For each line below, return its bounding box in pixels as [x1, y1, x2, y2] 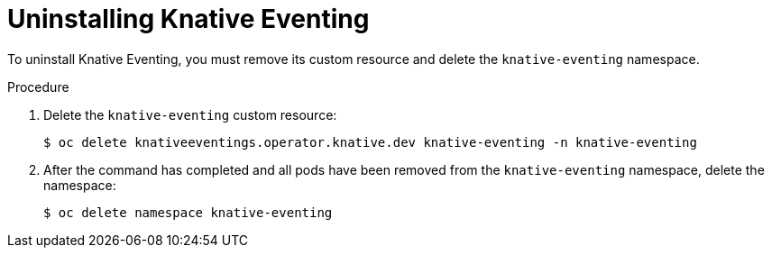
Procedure [7, 78, 69, 95]
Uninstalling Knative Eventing [7, 4, 370, 34]
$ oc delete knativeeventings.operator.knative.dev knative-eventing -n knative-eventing [43, 134, 697, 150]
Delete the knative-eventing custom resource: [43, 106, 337, 123]
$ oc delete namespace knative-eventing [43, 205, 333, 220]
